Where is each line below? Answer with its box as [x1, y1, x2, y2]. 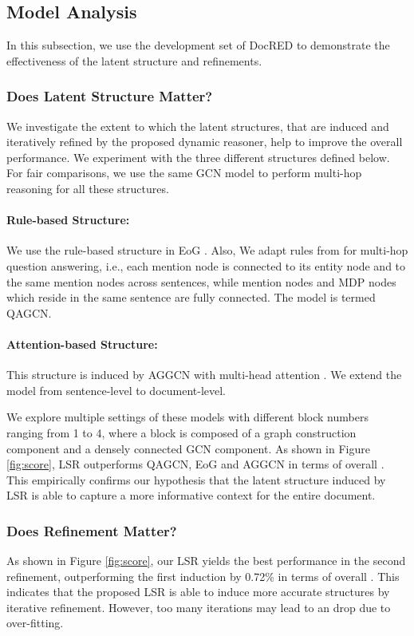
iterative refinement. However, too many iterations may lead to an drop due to [6, 598, 391, 615]
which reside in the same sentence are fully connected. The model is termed [6, 289, 376, 306]
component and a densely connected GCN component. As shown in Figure [6, 440, 370, 456]
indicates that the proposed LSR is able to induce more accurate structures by [6, 583, 390, 600]
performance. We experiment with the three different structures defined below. [6, 148, 390, 165]
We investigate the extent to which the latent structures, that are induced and [6, 117, 389, 134]
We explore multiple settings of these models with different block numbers [6, 409, 369, 425]
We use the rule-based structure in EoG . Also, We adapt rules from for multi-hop [6, 242, 408, 259]
